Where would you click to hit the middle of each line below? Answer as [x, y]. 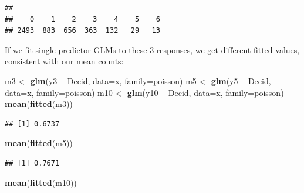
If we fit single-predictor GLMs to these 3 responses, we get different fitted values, [152, 49]
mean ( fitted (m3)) [39, 104]
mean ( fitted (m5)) [39, 143]
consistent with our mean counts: [64, 61]
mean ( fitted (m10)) [41, 182]
